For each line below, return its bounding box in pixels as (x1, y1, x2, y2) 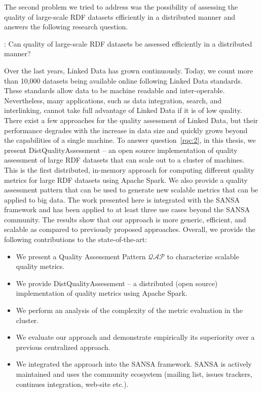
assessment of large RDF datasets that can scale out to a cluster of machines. (4, 154, 245, 165)
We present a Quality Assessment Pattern (16, 251, 146, 261)
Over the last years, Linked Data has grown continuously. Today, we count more (4, 65, 253, 75)
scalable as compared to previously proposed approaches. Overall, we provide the (4, 224, 255, 234)
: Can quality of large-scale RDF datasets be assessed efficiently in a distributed (4, 38, 252, 49)
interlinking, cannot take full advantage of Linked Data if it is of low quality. (4, 105, 242, 115)
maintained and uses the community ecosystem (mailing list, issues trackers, (16, 369, 252, 379)
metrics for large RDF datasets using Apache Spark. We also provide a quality (4, 174, 248, 185)
